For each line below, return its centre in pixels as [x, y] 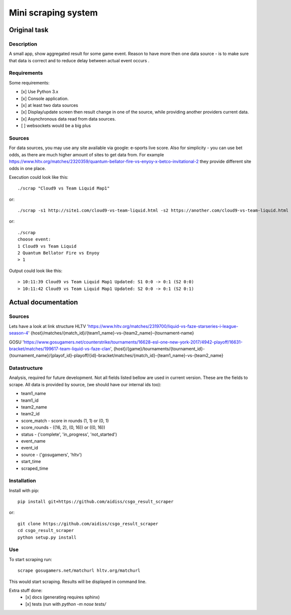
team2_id [30, 414]
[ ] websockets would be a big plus [56, 126]
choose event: [34, 239]
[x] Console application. [45, 98]
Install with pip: [24, 490]
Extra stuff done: [26, 590]
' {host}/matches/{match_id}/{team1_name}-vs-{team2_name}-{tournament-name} [111, 333]
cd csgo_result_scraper [46, 530]
